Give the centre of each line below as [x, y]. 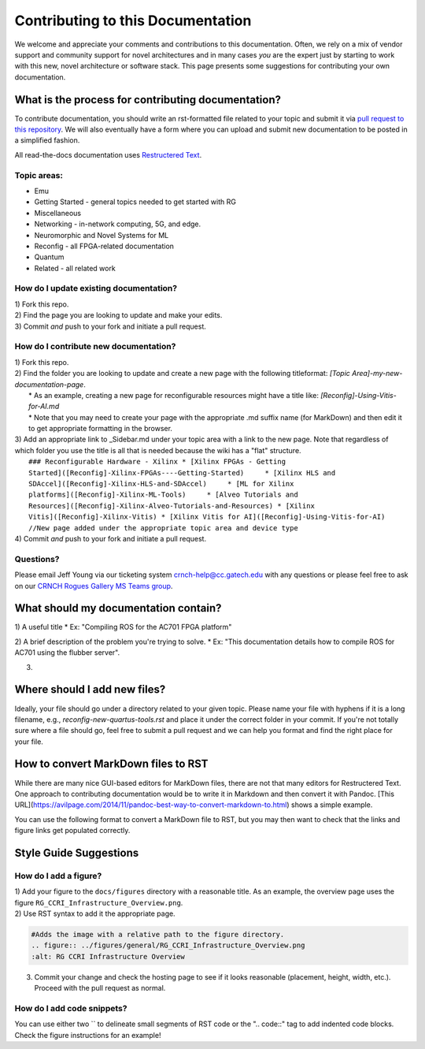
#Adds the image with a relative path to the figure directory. [158, 935]
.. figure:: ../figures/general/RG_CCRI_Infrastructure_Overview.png [168, 945]
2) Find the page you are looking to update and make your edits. [118, 315]
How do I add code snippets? [71, 1008]
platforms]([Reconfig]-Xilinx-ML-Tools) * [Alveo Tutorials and [163, 495]
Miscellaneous [58, 213]
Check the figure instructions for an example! [88, 1035]
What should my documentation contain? [118, 608]
